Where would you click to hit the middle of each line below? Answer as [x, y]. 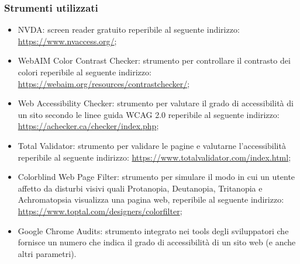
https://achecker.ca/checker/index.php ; [88, 126]
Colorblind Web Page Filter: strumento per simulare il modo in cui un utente [156, 177]
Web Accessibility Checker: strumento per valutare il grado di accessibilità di [156, 103]
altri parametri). [47, 253]
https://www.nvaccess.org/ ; [67, 41]
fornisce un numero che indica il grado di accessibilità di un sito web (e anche [157, 242]
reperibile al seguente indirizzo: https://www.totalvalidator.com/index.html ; [154, 157]
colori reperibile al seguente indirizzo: [85, 72]
